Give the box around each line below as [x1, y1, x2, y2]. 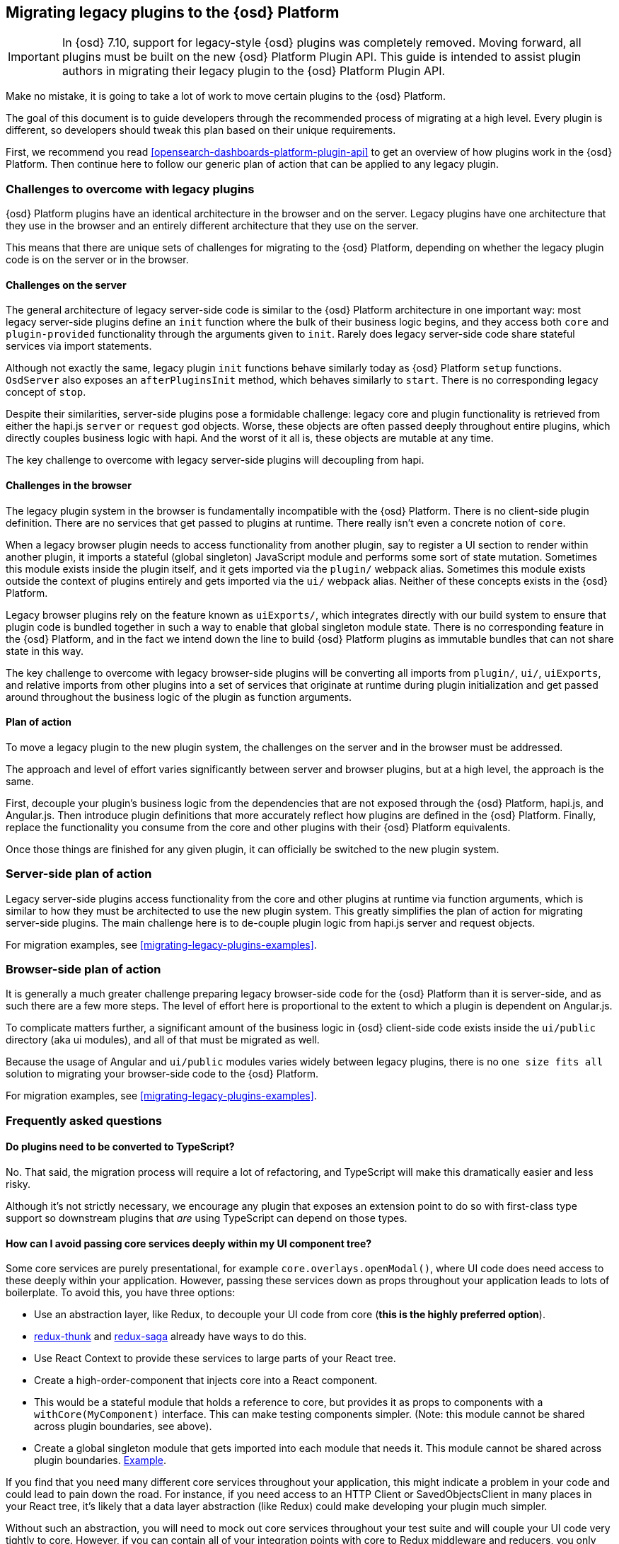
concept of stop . [6, 386, 86, 399]
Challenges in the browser [6, 479, 132, 491]
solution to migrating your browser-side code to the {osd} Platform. [6, 1068, 319, 1080]
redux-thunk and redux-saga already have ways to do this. [34, 1330, 307, 1343]
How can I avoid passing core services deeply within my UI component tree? [6, 1237, 372, 1250]
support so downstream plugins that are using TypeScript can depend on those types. [6, 1211, 407, 1224]
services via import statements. [6, 340, 152, 353]
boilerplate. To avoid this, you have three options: [6, 1286, 236, 1299]
